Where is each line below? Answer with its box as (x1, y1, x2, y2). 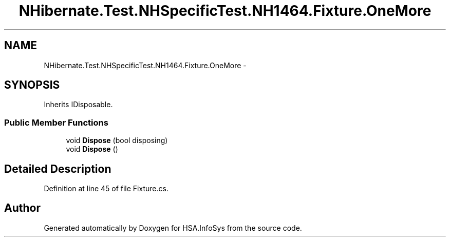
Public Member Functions (4, 117, 108, 128)
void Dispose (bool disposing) (66, 136, 168, 145)
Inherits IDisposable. (44, 100, 113, 109)
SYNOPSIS (4, 78, 60, 92)
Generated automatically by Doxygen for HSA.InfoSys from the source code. (44, 223, 302, 232)
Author (4, 202, 41, 215)
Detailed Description (4, 162, 111, 175)
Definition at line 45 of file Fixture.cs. (44, 184, 168, 193)
